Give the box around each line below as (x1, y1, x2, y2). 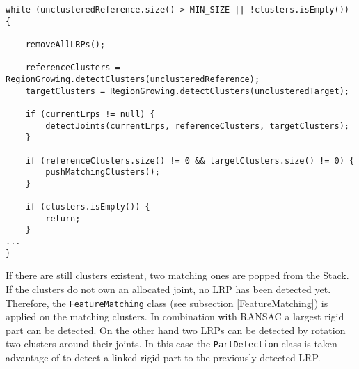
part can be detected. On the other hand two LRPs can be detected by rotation (6, 322, 346, 337)
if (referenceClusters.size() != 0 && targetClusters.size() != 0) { (25, 155, 355, 166)
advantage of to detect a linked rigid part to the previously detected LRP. (6, 350, 321, 365)
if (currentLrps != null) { (25, 109, 155, 119)
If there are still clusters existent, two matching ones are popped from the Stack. (6, 268, 349, 283)
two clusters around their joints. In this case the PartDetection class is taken (6, 336, 337, 351)
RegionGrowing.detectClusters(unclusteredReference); (6, 74, 260, 84)
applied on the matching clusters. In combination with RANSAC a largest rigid (6, 309, 344, 324)
